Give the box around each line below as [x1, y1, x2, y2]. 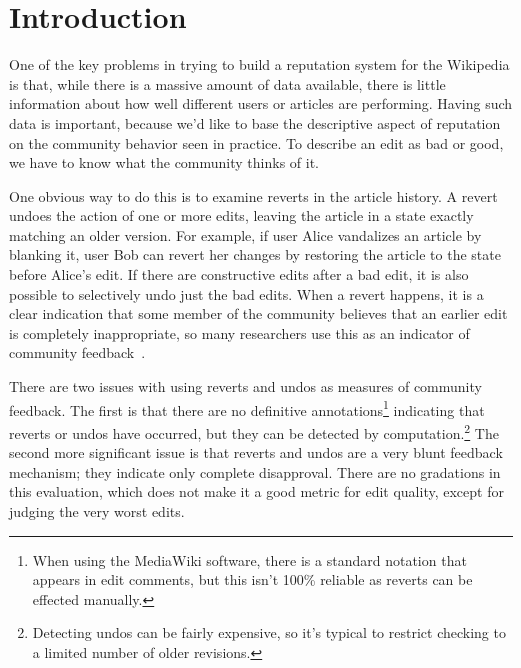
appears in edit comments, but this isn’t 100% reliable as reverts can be [32, 569, 473, 590]
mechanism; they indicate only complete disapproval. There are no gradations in [9, 461, 501, 482]
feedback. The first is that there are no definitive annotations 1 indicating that [9, 396, 485, 420]
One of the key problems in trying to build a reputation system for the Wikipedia [9, 54, 510, 75]
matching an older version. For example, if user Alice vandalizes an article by [9, 224, 482, 245]
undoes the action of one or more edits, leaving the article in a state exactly [9, 205, 474, 226]
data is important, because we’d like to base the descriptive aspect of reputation [9, 112, 501, 133]
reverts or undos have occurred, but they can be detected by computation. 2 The [9, 419, 499, 443]
